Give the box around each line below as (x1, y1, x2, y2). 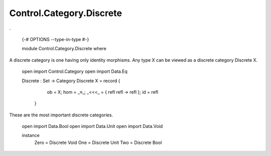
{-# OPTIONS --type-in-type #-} (22, 36, 89, 42)
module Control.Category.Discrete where (22, 46, 106, 52)
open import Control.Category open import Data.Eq (22, 68, 128, 75)
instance (22, 132, 40, 138)
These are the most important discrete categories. (9, 112, 113, 118)
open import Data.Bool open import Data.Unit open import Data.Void (22, 123, 163, 129)
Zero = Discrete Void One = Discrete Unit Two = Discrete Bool (34, 139, 162, 145)
